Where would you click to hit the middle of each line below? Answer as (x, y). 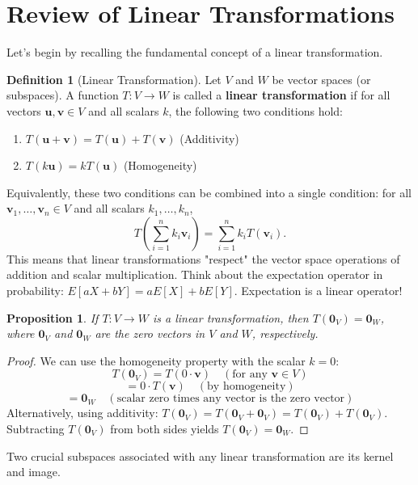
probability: (35, 291)
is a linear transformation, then (230, 317)
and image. (34, 472)
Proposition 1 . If (53, 317)
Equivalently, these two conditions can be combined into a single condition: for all (209, 192)
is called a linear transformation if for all (281, 95)
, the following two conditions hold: (255, 110)
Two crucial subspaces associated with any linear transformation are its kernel (200, 455)
